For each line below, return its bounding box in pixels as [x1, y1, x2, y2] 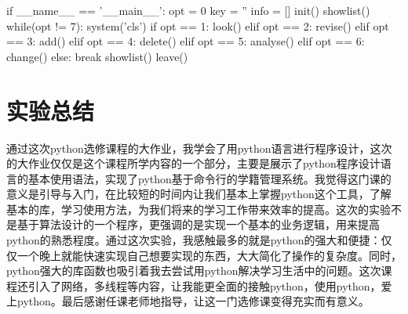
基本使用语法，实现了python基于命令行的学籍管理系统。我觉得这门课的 [27, 170, 392, 186]
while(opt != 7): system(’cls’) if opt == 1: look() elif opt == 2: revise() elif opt [6, 17, 389, 34]
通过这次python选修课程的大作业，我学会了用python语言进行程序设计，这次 [6, 139, 392, 156]
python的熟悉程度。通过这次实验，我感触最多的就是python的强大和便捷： [6, 232, 381, 248]
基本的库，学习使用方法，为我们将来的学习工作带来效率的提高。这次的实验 [6, 200, 391, 217]
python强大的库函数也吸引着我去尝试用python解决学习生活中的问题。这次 [6, 262, 381, 279]
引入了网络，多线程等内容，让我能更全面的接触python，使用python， [27, 277, 381, 294]
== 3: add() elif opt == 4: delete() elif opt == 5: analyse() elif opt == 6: [6, 33, 365, 49]
